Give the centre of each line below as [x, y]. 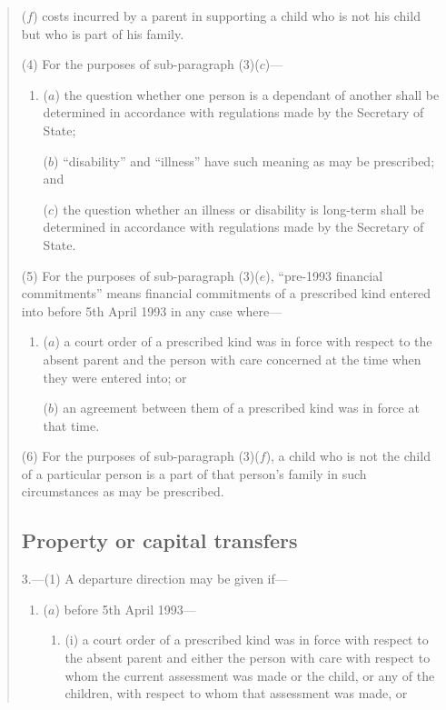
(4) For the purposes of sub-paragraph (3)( [140, 64]
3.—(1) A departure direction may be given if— [154, 579]
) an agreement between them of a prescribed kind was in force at [237, 408]
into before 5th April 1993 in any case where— [152, 310]
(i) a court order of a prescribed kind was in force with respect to [247, 640]
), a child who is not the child [348, 456]
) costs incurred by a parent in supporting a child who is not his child [227, 15]
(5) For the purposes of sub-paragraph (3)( [140, 275]
